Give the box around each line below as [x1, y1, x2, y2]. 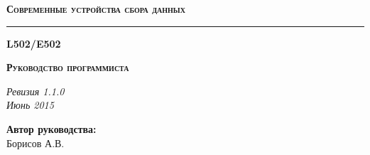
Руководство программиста [6, 60, 129, 75]
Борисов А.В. [6, 135, 65, 150]
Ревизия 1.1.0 [6, 83, 65, 98]
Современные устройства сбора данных [6, 1, 185, 16]
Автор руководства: [6, 121, 97, 136]
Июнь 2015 [6, 97, 54, 112]
